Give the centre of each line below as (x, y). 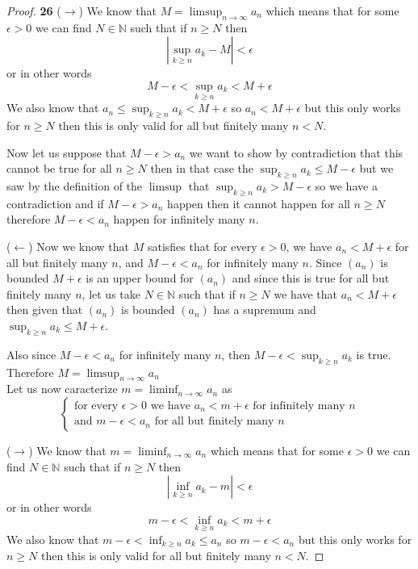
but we (376, 168)
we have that (306, 293)
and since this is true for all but (311, 278)
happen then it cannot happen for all (259, 203)
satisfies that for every (202, 246)
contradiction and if (55, 203)
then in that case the (202, 168)
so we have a (346, 185)
